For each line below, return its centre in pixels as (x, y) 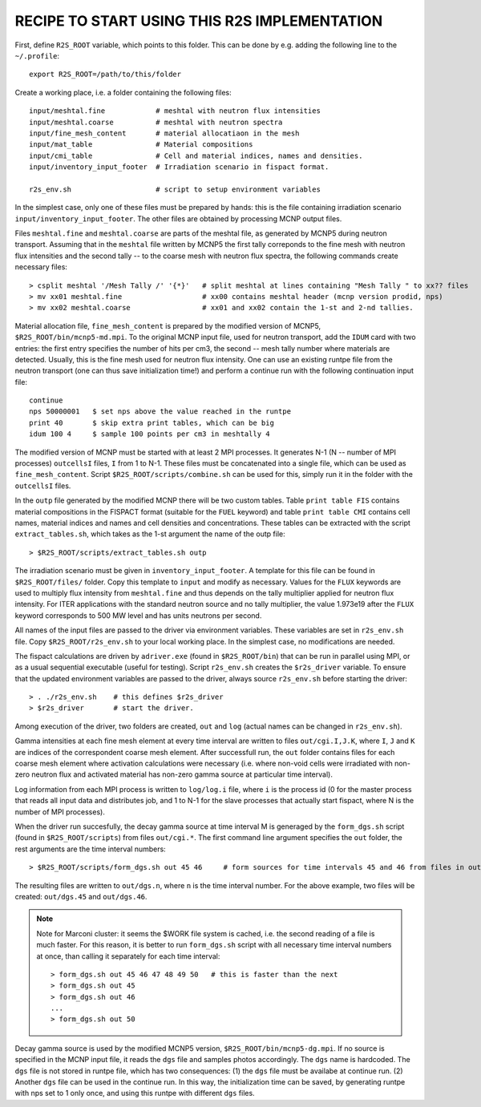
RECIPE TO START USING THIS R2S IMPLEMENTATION (199, 21)
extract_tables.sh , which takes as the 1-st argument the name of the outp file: (150, 534)
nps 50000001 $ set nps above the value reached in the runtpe (160, 412)
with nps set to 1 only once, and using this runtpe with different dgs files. (135, 1093)
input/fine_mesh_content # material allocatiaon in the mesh (164, 133)
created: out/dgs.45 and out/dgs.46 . (81, 896)
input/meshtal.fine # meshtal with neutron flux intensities (175, 111)
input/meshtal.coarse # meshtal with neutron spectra (156, 122)
